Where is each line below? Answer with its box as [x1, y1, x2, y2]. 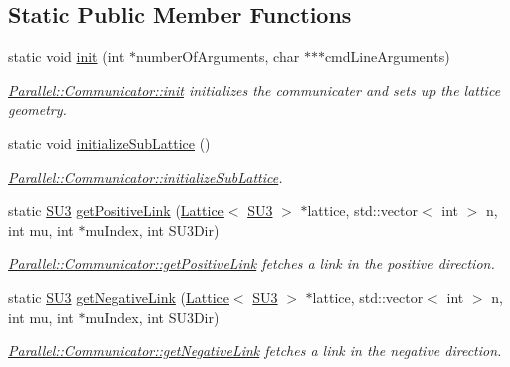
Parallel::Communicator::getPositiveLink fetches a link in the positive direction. [8, 253, 495, 274]
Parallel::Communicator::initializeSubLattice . [8, 166, 283, 187]
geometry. [8, 99, 67, 120]
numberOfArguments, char [136, 46, 300, 67]
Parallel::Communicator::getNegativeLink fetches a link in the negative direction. [8, 340, 502, 361]
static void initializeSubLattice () [8, 132, 211, 153]
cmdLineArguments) [324, 46, 450, 67]
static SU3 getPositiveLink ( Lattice [8, 200, 224, 221]
